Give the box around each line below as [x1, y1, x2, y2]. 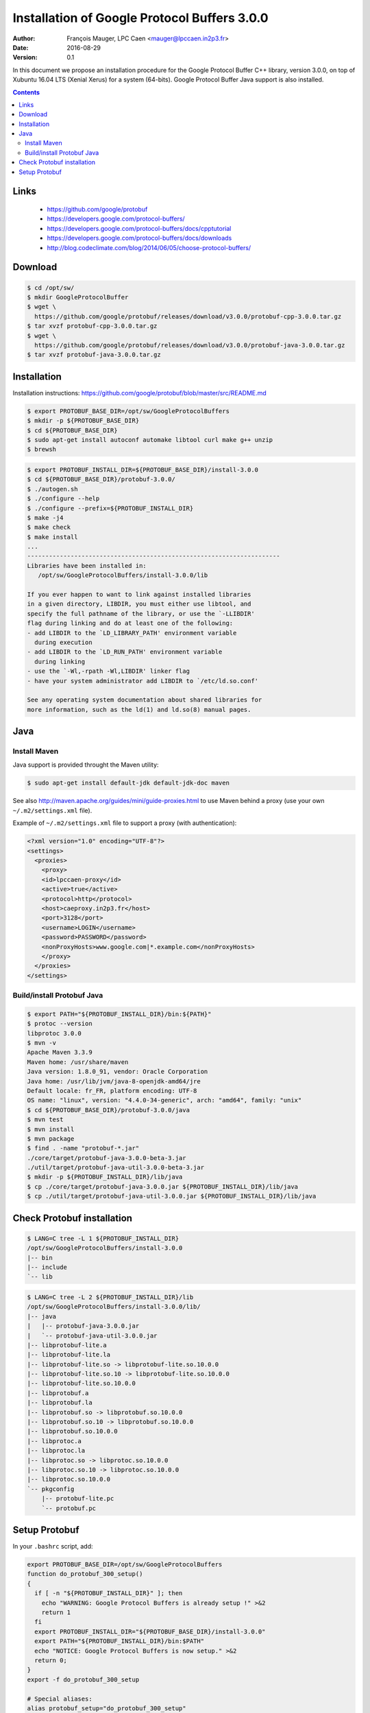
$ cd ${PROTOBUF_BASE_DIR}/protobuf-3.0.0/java [27, 1106, 190, 1113]
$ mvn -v [27, 1039, 57, 1046]
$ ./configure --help [27, 495, 100, 503]
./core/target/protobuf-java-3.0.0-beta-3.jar [27, 1154, 186, 1161]
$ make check [27, 523, 71, 531]
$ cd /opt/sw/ [27, 284, 75, 291]
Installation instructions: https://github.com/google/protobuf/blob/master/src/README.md [12, 389, 267, 397]
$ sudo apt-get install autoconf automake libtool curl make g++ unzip [27, 436, 273, 443]
